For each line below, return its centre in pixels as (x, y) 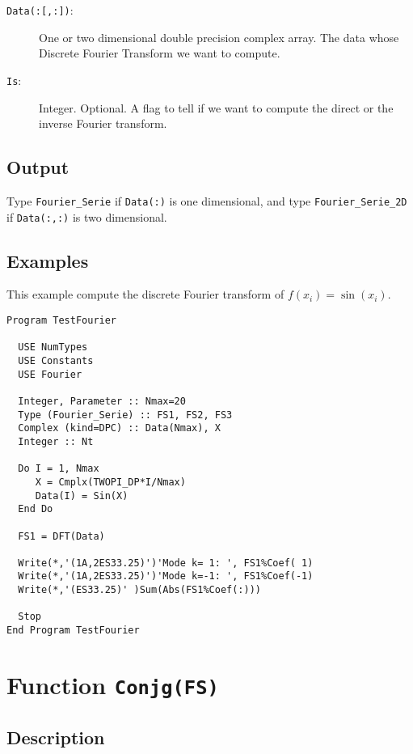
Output (38, 167)
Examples (48, 260)
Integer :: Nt (56, 441)
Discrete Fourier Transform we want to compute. (160, 53)
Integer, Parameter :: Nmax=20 (102, 401)
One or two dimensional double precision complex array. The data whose (219, 37)
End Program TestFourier (73, 631)
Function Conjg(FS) (113, 684)
